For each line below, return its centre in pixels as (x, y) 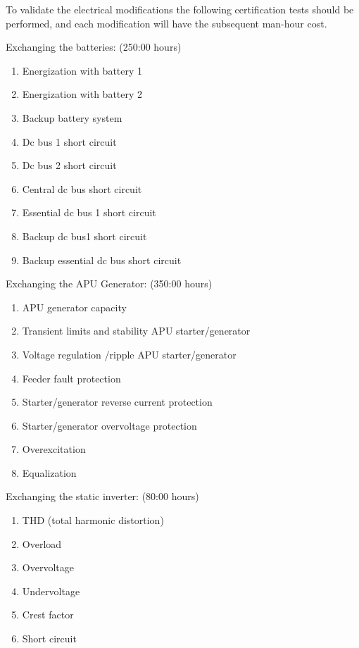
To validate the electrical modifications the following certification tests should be (180, 9)
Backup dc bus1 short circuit (84, 236)
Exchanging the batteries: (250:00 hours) (94, 47)
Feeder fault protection (71, 378)
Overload (42, 543)
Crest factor (48, 615)
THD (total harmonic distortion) (93, 520)
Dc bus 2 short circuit (69, 165)
